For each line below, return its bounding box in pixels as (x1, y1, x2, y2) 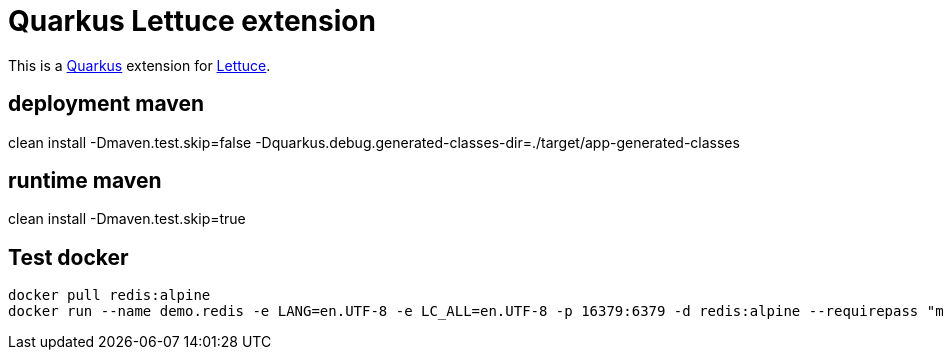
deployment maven (8, 91, 205, 117)
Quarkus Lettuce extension (8, 4, 376, 38)
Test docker (8, 244, 129, 270)
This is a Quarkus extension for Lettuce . (8, 56, 271, 74)
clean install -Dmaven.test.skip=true (8, 210, 246, 228)
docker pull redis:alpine (8, 287, 211, 304)
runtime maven (8, 168, 162, 194)
